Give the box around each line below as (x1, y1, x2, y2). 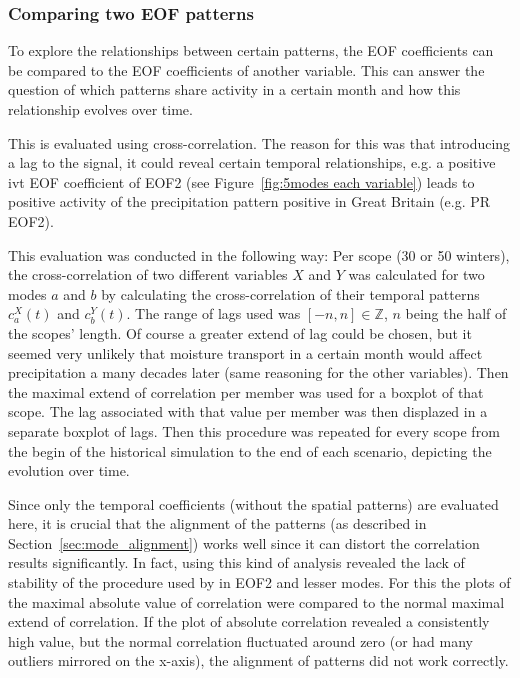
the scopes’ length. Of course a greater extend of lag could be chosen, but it (8, 322, 472, 343)
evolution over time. (8, 460, 130, 481)
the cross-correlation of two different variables (8, 264, 288, 285)
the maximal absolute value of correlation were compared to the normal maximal (8, 591, 505, 612)
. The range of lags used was (126, 303, 301, 324)
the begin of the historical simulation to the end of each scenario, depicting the (8, 440, 492, 461)
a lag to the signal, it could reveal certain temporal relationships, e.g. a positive (8, 152, 496, 173)
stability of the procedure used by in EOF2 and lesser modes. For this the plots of (8, 572, 511, 593)
